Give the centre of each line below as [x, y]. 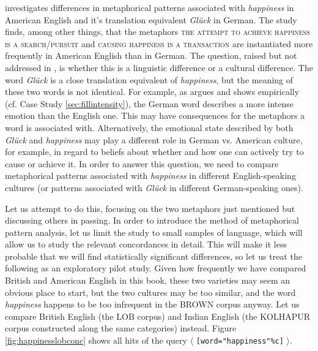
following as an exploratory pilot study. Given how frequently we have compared [156, 268]
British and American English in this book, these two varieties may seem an [148, 280]
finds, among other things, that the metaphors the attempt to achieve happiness [157, 32]
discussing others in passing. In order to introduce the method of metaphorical [152, 220]
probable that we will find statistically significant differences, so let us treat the [153, 256]
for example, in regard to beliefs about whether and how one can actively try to [154, 152]
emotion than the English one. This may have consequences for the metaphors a [155, 115]
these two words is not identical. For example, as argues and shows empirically [152, 92]
